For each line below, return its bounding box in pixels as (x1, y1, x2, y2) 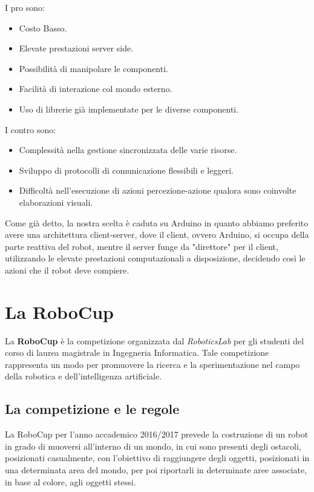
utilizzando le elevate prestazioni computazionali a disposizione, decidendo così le (5, 252, 306, 264)
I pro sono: (5, 1, 45, 13)
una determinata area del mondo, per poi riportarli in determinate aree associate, (5, 463, 307, 476)
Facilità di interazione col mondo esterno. (19, 82, 172, 95)
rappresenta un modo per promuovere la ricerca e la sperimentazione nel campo (5, 358, 300, 370)
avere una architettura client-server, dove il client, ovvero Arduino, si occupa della (5, 228, 309, 241)
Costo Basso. (19, 21, 67, 34)
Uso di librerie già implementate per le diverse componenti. (19, 102, 239, 115)
